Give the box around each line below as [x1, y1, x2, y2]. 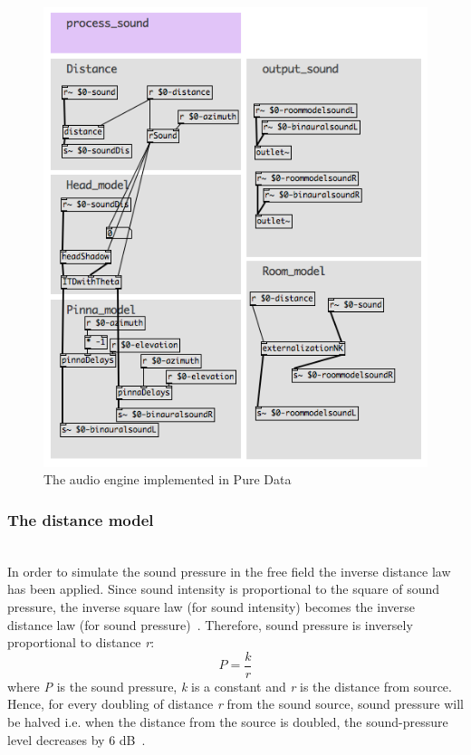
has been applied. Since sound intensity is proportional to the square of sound [7, 579, 440, 598]
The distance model [7, 508, 154, 530]
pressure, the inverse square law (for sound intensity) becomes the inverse [7, 597, 415, 616]
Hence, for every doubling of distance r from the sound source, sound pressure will [7, 694, 465, 713]
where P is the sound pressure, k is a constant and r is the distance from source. [7, 676, 452, 695]
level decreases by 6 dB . [7, 730, 146, 749]
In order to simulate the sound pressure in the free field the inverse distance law [7, 561, 451, 580]
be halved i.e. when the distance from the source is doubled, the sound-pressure [7, 712, 448, 731]
